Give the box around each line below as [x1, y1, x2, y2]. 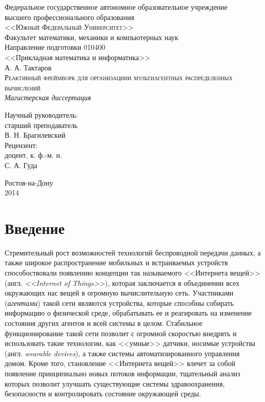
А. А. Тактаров [5, 62, 52, 72]
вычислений [5, 82, 41, 93]
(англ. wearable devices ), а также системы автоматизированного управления [5, 348, 240, 358]
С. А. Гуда [5, 159, 37, 170]
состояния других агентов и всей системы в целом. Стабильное [5, 317, 202, 328]
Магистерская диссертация [5, 92, 91, 103]
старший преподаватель [5, 119, 78, 130]
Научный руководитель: [5, 109, 78, 120]
